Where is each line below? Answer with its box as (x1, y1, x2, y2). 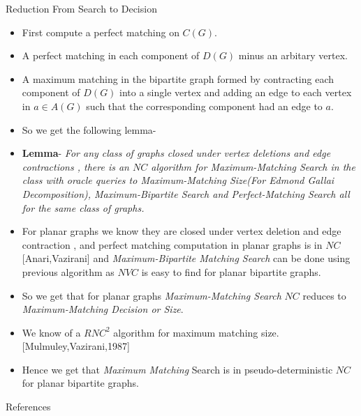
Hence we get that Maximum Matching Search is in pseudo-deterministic (22, 362, 333, 376)
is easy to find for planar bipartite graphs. (141, 264, 321, 279)
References (6, 399, 51, 414)
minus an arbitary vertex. (238, 48, 348, 63)
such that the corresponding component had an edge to (86, 98, 323, 113)
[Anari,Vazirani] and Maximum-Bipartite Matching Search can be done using (22, 251, 351, 265)
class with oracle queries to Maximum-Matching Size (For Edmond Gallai (22, 173, 334, 187)
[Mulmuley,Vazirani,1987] (22, 339, 130, 353)
